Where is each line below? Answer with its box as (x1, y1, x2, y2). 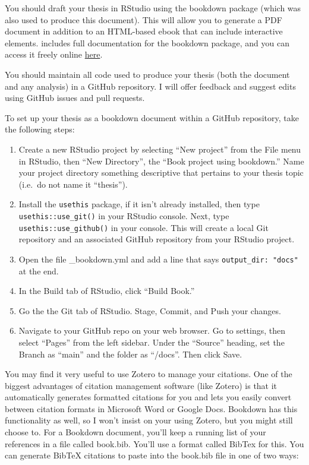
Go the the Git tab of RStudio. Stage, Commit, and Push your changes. (18, 304, 281, 317)
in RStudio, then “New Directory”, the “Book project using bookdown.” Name (18, 154, 304, 167)
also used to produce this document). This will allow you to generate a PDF (5, 13, 282, 26)
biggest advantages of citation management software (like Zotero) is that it (5, 379, 278, 391)
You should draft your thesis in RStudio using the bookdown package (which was (5, 2, 301, 14)
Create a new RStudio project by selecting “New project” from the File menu (18, 143, 301, 155)
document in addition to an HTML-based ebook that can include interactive (5, 25, 283, 37)
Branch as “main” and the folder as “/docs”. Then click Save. (18, 347, 242, 360)
